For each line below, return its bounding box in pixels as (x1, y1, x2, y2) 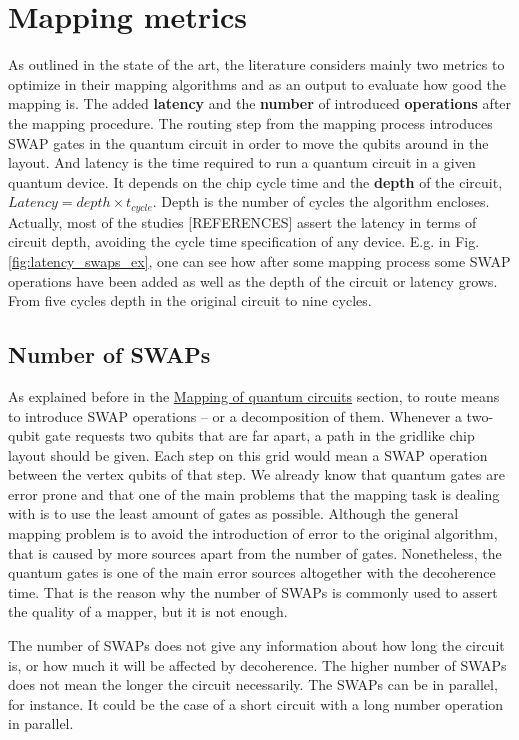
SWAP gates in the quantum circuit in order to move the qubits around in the (8, 132, 489, 153)
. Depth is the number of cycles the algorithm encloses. (152, 191, 490, 212)
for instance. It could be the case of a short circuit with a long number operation (8, 693, 504, 714)
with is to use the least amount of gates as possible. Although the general (8, 503, 459, 524)
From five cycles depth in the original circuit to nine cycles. (8, 290, 372, 311)
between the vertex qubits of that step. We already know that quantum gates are (8, 464, 505, 485)
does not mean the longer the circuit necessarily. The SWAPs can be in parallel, (8, 674, 498, 695)
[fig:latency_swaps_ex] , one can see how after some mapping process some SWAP (8, 250, 511, 271)
